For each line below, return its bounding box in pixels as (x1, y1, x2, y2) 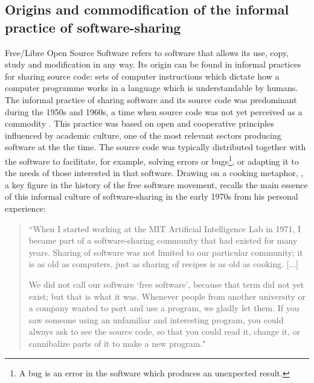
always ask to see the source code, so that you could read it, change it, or (28, 325, 301, 338)
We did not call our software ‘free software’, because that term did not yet (28, 277, 304, 290)
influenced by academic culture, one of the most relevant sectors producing (5, 128, 281, 141)
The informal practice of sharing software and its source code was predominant (5, 93, 297, 106)
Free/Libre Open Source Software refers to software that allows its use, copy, (5, 46, 289, 59)
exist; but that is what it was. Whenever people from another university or (28, 290, 306, 302)
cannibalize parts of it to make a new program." (28, 337, 206, 349)
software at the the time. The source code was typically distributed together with (5, 141, 306, 153)
